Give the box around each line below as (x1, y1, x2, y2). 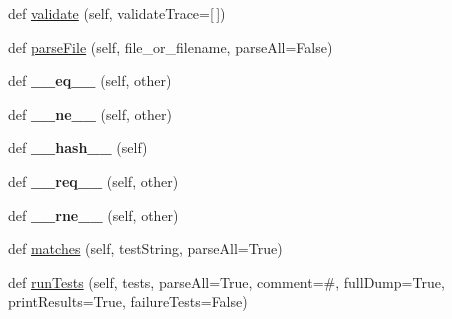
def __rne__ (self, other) (8, 204, 179, 225)
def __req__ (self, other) (8, 170, 179, 191)
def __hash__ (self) (8, 137, 148, 158)
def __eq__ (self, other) (8, 70, 172, 91)
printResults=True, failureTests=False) (8, 291, 248, 312)
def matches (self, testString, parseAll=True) (8, 238, 283, 259)
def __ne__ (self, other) (8, 103, 172, 124)
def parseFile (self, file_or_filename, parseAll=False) (8, 36, 333, 57)
